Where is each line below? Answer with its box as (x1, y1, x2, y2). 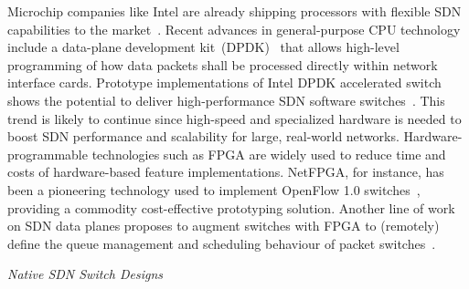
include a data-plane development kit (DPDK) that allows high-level (7, 37, 400, 57)
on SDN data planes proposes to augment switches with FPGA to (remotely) (7, 216, 440, 235)
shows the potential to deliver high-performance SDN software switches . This (7, 90, 445, 109)
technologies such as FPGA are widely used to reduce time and (91, 144, 446, 163)
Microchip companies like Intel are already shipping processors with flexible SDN (7, 2, 462, 20)
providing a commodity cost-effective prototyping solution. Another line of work (7, 198, 455, 217)
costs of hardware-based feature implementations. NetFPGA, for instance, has (7, 162, 444, 181)
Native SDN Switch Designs (7, 264, 164, 284)
